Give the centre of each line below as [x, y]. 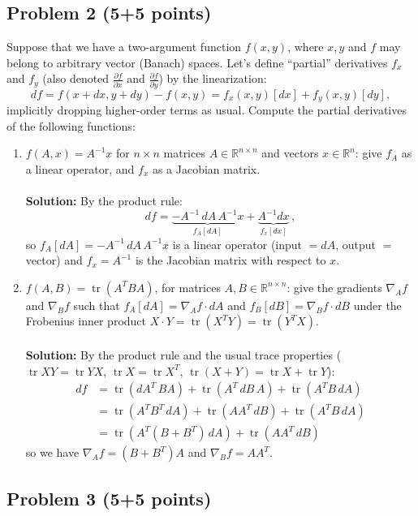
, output [356, 244]
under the [377, 305]
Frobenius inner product [86, 321]
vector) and [54, 260]
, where [306, 47]
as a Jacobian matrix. [206, 168]
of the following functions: [71, 125]
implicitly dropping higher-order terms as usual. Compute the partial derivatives [207, 110]
